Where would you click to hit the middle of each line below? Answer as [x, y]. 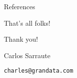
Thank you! [21, 39]
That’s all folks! [27, 23]
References [20, 6]
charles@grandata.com [39, 71]
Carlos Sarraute [27, 55]
